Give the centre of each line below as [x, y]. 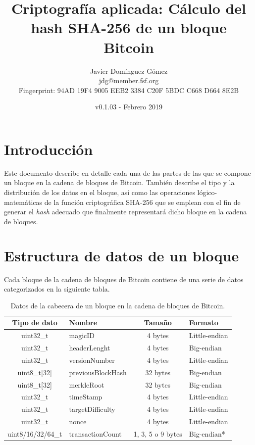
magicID [82, 335]
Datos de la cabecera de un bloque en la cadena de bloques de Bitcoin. [118, 305]
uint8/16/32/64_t [35, 433]
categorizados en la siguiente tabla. [57, 289]
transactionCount [95, 433]
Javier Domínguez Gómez [129, 71]
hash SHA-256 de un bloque [129, 27]
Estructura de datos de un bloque [122, 255]
